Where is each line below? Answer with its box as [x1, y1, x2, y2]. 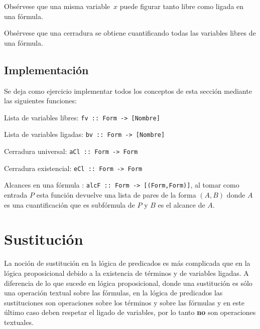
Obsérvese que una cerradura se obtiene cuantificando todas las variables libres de [4, 28, 256, 38]
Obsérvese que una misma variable [4, 1, 110, 11]
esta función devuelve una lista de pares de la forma [36, 190, 196, 200]
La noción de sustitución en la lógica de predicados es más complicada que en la [4, 258, 250, 268]
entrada [4, 190, 28, 200]
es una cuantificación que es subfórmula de [4, 199, 135, 210]
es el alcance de [158, 199, 205, 210]
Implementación [4, 62, 89, 77]
